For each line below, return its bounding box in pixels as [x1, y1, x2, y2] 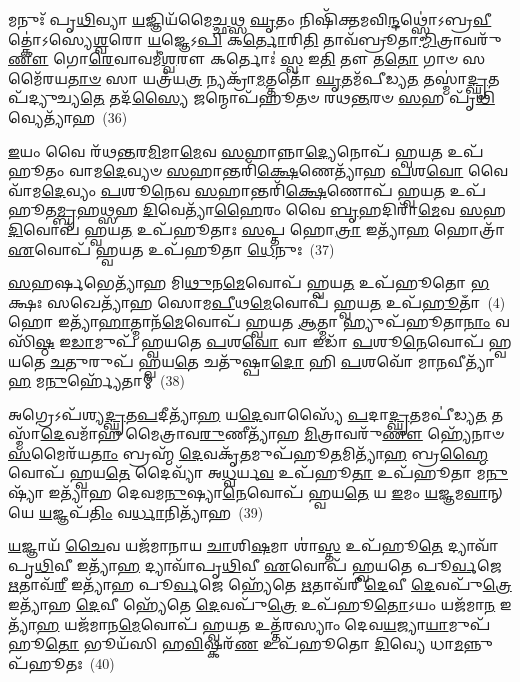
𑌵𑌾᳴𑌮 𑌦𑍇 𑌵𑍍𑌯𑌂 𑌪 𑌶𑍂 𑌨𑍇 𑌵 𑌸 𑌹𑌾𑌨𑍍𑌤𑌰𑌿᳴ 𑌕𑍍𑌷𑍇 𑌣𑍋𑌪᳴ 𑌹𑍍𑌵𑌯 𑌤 [8, 179, 446, 200]
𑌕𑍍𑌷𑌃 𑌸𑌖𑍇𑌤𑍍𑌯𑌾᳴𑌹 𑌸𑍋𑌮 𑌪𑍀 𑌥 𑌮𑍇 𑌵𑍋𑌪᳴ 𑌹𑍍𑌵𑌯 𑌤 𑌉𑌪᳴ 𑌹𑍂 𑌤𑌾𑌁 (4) [8, 291, 506, 312]
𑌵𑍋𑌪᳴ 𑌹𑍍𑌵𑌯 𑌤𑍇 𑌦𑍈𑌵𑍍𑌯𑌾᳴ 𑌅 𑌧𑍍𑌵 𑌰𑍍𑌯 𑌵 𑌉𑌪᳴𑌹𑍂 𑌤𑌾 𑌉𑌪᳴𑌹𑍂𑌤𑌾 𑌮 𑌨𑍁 [8, 462, 508, 483]
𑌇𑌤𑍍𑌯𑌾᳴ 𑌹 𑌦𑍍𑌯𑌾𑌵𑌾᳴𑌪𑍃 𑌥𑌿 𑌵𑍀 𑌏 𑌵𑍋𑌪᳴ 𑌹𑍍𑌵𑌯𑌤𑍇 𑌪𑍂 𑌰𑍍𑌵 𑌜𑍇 [76, 554, 502, 575]
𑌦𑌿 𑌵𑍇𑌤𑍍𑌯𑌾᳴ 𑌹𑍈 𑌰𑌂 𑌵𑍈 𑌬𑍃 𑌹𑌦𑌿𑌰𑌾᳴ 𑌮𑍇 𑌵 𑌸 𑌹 [142, 199, 506, 220]
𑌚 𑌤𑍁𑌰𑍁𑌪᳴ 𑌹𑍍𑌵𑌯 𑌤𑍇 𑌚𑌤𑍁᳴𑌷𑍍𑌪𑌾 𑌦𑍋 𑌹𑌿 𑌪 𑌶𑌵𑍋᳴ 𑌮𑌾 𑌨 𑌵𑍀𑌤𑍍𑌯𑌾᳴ [50, 350, 494, 371]
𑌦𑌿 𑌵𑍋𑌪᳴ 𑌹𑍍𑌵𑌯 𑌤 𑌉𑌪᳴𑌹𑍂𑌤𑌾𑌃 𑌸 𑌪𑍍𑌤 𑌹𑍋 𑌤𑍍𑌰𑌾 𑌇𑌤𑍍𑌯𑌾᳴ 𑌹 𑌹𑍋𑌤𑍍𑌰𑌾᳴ [8, 218, 506, 239]
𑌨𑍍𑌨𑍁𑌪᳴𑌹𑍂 [463, 633, 493, 654]
